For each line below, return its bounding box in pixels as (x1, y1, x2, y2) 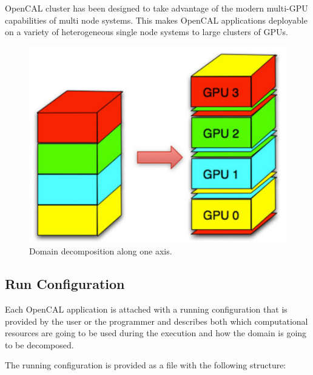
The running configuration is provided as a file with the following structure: (5, 359, 286, 371)
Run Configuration (5, 274, 125, 293)
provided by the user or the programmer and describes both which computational (5, 314, 308, 327)
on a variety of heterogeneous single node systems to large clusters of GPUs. (5, 25, 288, 38)
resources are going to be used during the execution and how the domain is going (5, 327, 307, 339)
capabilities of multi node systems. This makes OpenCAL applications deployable (5, 13, 308, 26)
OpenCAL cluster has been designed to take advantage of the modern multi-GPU (5, 2, 308, 14)
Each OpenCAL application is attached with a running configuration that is (5, 303, 288, 316)
